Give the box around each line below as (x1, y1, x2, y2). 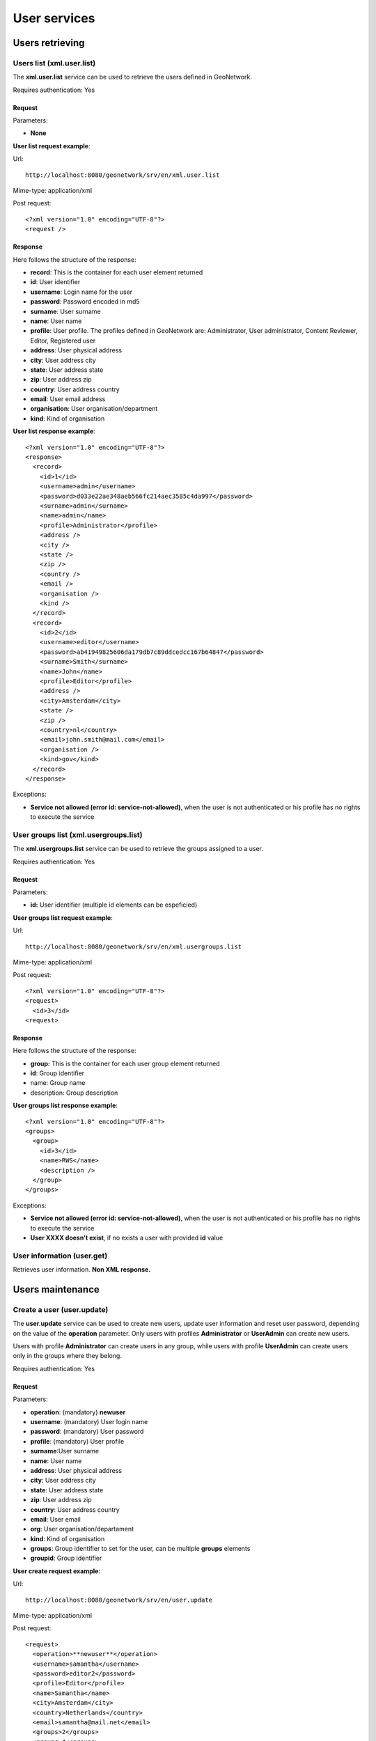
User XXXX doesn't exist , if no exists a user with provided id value (30, 1233, 224, 1242)
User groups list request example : (13, 913, 113, 922)
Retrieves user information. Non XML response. (13, 1265, 151, 1274)
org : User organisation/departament (30, 1525, 134, 1533)
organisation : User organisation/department (30, 405, 158, 413)
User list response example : (13, 427, 95, 435)
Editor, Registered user (30, 336, 96, 345)
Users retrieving (13, 37, 85, 49)
